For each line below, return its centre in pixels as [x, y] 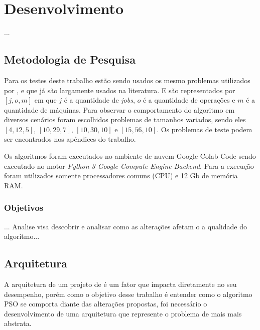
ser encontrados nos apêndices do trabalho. [70, 139]
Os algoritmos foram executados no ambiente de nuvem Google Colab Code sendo [130, 156]
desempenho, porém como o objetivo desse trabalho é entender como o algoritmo [128, 294]
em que [45, 100]
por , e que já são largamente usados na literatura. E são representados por [120, 90]
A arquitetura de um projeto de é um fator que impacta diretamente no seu [120, 284]
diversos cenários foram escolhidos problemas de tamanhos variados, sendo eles [125, 119]
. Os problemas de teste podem [205, 129]
